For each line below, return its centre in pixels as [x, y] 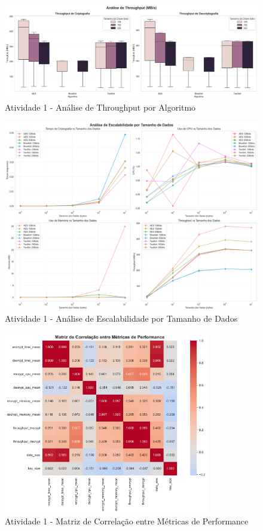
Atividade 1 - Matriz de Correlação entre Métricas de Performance [127, 521]
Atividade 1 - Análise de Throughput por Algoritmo [100, 107]
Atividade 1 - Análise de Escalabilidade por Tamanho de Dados [121, 318]
